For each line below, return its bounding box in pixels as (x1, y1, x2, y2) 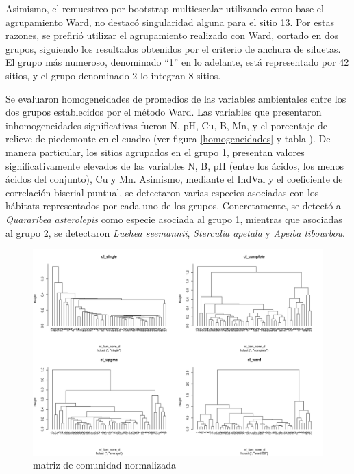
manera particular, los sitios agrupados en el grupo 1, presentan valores (5, 144, 305, 159)
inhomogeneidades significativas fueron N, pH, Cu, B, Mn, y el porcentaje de (5, 118, 327, 132)
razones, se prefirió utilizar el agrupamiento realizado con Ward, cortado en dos (5, 28, 339, 42)
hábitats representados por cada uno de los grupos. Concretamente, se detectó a (5, 198, 341, 213)
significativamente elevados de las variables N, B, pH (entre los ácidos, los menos (5, 158, 344, 172)
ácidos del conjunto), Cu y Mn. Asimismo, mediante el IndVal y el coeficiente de (5, 172, 343, 186)
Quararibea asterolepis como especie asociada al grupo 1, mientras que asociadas (5, 211, 342, 226)
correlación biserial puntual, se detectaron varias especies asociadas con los (5, 185, 319, 199)
